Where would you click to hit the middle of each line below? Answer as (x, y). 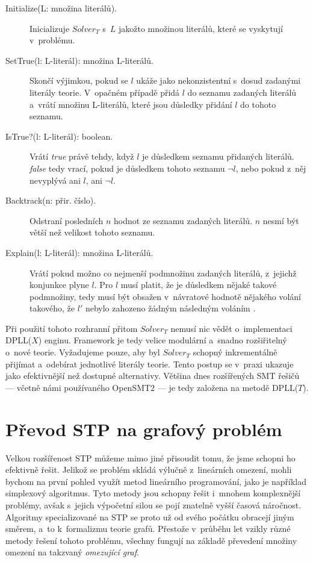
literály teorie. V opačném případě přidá (105, 92)
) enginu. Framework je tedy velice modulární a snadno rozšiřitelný (163, 340)
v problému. (52, 40)
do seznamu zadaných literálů (242, 92)
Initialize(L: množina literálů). (61, 8)
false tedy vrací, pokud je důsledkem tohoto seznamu (127, 168)
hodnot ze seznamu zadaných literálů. (183, 220)
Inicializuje (50, 28)
